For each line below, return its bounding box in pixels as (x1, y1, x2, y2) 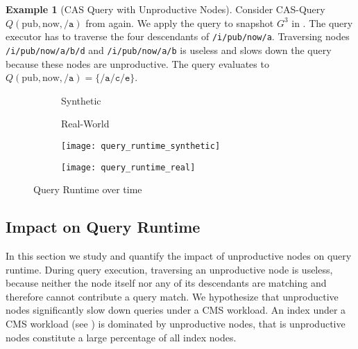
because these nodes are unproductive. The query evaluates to (6, 56, 269, 71)
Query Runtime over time (33, 182, 142, 197)
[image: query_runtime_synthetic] (61, 141, 221, 151)
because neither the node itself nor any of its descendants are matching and (6, 276, 327, 290)
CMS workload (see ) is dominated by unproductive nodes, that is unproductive (6, 316, 346, 330)
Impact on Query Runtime (6, 216, 201, 238)
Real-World (61, 116, 110, 131)
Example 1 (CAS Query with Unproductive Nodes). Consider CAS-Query (6, 2, 325, 16)
